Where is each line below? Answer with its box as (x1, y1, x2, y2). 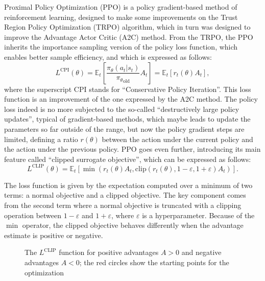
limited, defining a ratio (4, 133, 78, 144)
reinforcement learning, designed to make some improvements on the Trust (4, 11, 238, 22)
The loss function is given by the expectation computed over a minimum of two (4, 179, 253, 190)
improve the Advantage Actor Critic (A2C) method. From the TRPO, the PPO (4, 31, 253, 42)
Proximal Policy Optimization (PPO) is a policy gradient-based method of (4, 2, 237, 12)
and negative (181, 247, 222, 257)
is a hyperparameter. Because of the (142, 209, 255, 220)
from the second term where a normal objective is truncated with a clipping (4, 200, 242, 210)
